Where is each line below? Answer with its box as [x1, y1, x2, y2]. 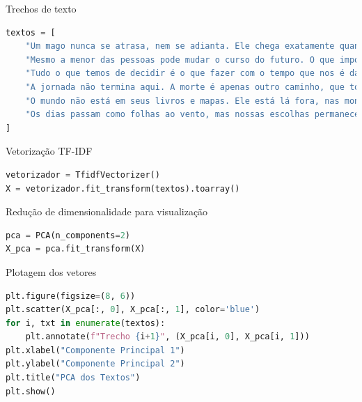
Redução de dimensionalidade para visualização [6, 204, 208, 219]
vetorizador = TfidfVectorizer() [6, 169, 160, 180]
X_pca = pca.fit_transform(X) [6, 244, 145, 254]
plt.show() [6, 386, 56, 396]
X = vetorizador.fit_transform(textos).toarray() [6, 183, 240, 194]
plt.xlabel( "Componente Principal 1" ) [6, 345, 185, 355]
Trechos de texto [6, 1, 77, 15]
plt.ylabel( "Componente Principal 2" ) [6, 359, 185, 369]
